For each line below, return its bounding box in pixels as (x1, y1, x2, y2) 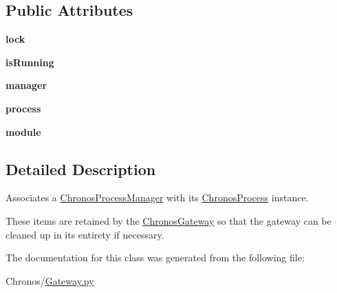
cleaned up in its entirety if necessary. (6, 227, 164, 241)
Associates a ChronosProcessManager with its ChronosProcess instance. (6, 190, 309, 205)
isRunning (6, 54, 54, 69)
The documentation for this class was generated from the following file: (6, 250, 305, 265)
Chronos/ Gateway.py (6, 273, 94, 287)
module (6, 124, 41, 139)
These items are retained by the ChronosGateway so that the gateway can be (6, 213, 331, 228)
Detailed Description (6, 158, 156, 179)
